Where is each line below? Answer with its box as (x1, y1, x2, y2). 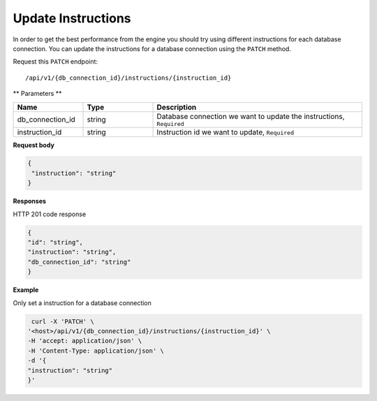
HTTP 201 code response (13, 210, 87, 218)
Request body (13, 141, 55, 149)
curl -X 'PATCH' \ (31, 317, 94, 325)
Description (156, 102, 197, 112)
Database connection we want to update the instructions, (156, 111, 345, 121)
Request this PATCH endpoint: (13, 57, 98, 66)
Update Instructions (13, 10, 132, 26)
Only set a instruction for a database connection (13, 298, 151, 307)
